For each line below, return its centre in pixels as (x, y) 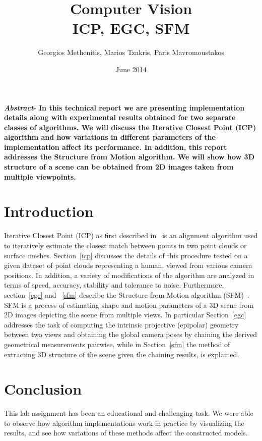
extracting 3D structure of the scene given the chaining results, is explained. (122, 354)
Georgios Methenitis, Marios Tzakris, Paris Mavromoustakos (131, 52)
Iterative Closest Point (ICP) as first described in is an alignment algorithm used (131, 235)
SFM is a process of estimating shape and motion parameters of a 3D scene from (129, 305)
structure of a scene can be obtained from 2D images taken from (119, 167)
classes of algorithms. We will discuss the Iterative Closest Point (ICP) (130, 127)
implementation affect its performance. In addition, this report (116, 147)
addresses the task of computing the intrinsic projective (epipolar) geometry (121, 324)
